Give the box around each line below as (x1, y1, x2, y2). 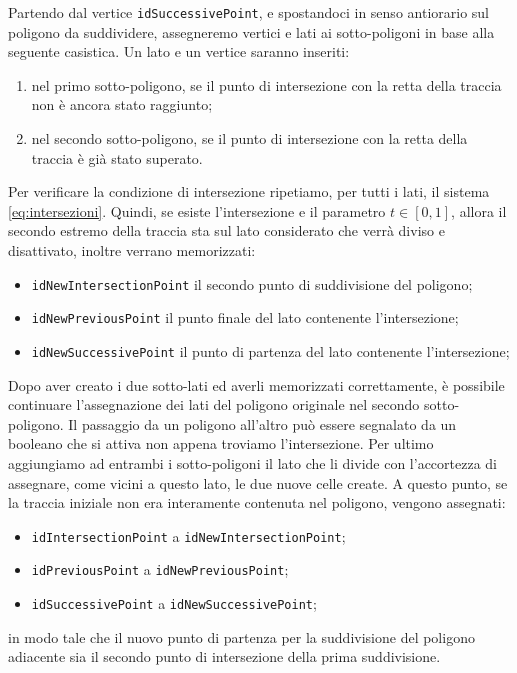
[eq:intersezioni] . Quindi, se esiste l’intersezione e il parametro (8, 200, 386, 221)
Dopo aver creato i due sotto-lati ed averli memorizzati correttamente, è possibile (8, 374, 505, 395)
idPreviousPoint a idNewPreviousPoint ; (31, 559, 289, 580)
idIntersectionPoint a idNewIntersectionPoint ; (31, 525, 346, 546)
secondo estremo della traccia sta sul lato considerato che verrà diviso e (8, 220, 445, 241)
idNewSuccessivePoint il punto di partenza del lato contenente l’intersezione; (31, 340, 510, 361)
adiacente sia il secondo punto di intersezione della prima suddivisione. (8, 646, 441, 667)
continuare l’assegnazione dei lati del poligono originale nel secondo (8, 394, 420, 415)
